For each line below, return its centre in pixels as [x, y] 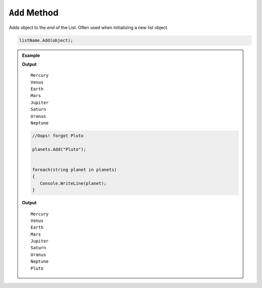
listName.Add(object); [46, 40]
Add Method [34, 13]
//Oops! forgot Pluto [58, 136]
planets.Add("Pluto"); [59, 149]
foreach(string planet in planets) [74, 169]
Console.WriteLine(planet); [73, 183]
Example [31, 55]
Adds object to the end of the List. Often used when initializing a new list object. [89, 27]
